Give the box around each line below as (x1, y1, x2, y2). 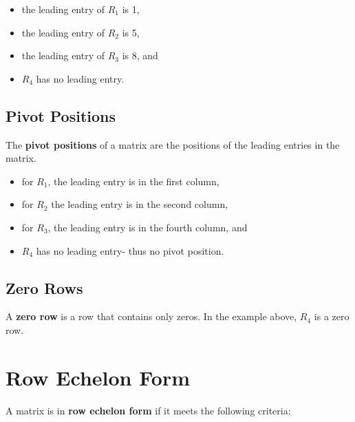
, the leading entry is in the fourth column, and (47, 220, 248, 234)
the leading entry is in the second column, (51, 197, 228, 211)
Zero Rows (6, 277, 83, 298)
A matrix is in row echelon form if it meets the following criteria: (6, 403, 291, 417)
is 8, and (122, 48, 158, 63)
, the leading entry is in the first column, (47, 173, 219, 188)
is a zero (314, 309, 349, 324)
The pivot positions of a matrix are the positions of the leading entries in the (6, 137, 340, 151)
